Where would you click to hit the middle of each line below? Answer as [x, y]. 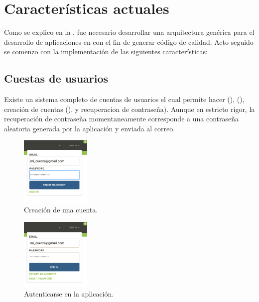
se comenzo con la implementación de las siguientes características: [106, 51]
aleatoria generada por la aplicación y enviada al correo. [90, 128]
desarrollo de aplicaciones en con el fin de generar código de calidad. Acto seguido [129, 42]
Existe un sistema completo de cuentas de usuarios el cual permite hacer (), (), [124, 99]
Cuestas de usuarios [56, 78]
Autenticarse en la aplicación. [69, 294]
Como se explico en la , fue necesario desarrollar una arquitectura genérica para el [129, 32]
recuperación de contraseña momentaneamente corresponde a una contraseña [121, 119]
